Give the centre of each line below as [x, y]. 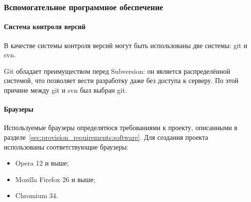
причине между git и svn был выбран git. [65, 90]
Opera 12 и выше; [42, 163]
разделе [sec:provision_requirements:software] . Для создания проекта [106, 137]
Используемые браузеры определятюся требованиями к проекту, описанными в [121, 127]
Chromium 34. [37, 195]
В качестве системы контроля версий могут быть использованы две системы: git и [126, 45]
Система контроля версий [45, 26]
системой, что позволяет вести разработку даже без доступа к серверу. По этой [121, 80]
